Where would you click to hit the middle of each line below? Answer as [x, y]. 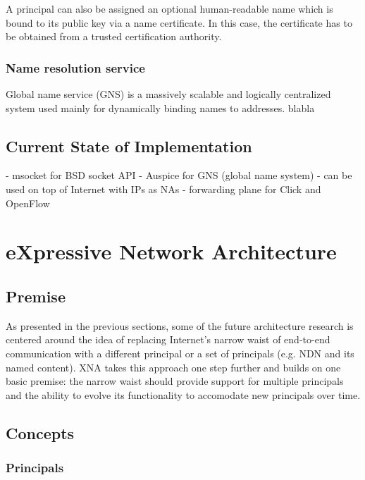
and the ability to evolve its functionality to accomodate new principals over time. [183, 394]
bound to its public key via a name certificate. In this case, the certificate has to [179, 22]
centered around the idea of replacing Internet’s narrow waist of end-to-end [168, 339]
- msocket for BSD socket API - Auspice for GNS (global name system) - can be [179, 175]
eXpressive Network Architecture [171, 251]
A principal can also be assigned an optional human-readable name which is [169, 8]
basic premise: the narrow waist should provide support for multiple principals [175, 381]
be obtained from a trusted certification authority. [114, 36]
